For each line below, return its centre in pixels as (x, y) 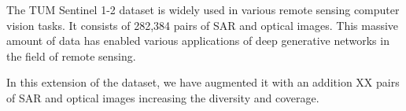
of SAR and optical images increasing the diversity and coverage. (163, 97)
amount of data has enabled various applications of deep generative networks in (198, 41)
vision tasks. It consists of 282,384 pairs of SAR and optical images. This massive (203, 25)
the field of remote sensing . (71, 55)
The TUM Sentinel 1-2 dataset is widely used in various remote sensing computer (203, 9)
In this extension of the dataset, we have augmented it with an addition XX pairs (203, 82)
